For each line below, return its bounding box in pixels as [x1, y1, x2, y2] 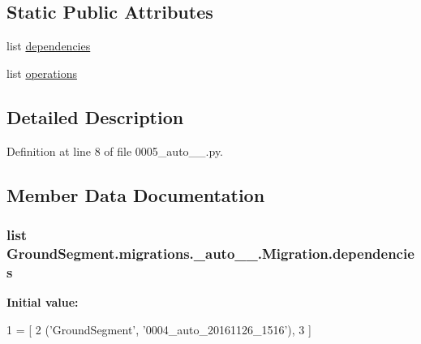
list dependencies [6, 37, 91, 54]
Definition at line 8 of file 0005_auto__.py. [6, 142, 224, 159]
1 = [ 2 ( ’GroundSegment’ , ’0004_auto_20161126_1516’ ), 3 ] [6, 320, 311, 338]
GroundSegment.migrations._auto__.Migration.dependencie [6, 243, 415, 263]
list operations [6, 64, 77, 81]
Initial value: [6, 294, 79, 311]
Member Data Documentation [6, 182, 265, 207]
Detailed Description [6, 104, 184, 129]
